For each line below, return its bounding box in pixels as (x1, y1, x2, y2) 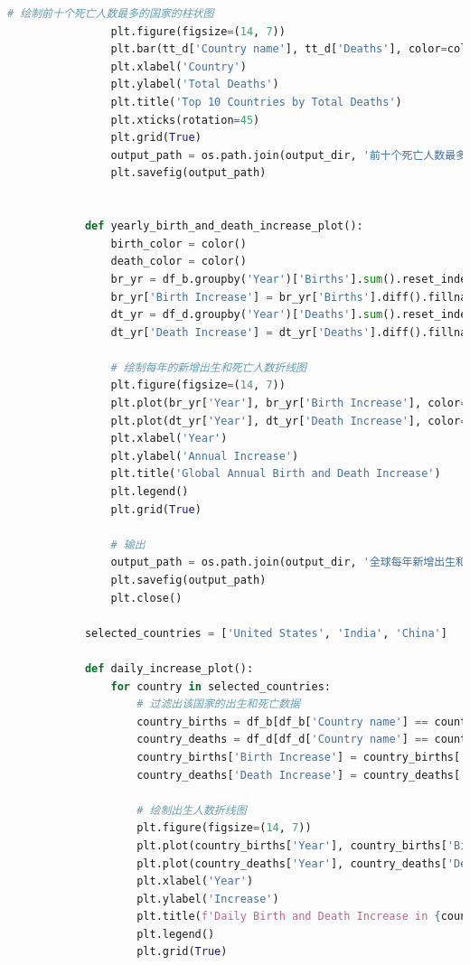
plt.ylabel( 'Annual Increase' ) (110, 449, 299, 463)
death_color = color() (110, 255, 247, 268)
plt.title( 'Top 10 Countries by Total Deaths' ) (110, 95, 402, 108)
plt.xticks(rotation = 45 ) (110, 113, 260, 126)
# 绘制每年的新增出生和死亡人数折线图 (110, 361, 307, 374)
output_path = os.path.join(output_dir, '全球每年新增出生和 (110, 556, 466, 569)
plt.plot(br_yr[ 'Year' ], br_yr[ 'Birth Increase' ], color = (110, 397, 467, 410)
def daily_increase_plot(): (84, 661, 254, 675)
